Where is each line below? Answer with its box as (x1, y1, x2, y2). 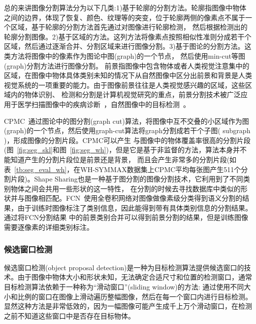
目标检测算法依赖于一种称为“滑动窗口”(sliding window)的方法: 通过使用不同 (4, 282, 244, 292)
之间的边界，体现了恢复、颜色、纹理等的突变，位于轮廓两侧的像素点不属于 (4, 12, 245, 22)
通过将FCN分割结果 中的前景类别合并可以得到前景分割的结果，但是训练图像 (4, 212, 249, 222)
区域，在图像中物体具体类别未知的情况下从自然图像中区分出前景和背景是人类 (4, 70, 252, 80)
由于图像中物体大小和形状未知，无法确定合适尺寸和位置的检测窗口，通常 (17, 272, 252, 282)
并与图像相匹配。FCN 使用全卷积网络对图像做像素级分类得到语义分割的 (10, 193, 243, 203)
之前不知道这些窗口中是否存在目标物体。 (4, 310, 135, 321)
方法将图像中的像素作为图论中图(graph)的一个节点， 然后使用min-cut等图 (10, 50, 246, 61)
